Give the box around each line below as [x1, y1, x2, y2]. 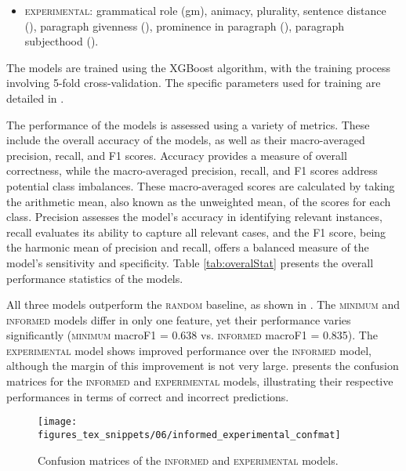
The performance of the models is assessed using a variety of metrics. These [6, 116, 370, 132]
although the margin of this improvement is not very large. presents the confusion [6, 357, 399, 374]
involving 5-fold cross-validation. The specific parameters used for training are [6, 74, 381, 91]
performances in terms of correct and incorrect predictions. [6, 388, 289, 404]
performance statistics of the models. [6, 270, 183, 286]
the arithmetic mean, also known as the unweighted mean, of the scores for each [6, 193, 391, 209]
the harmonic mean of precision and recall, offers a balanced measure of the [6, 239, 369, 255]
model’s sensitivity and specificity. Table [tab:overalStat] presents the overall [6, 254, 374, 270]
